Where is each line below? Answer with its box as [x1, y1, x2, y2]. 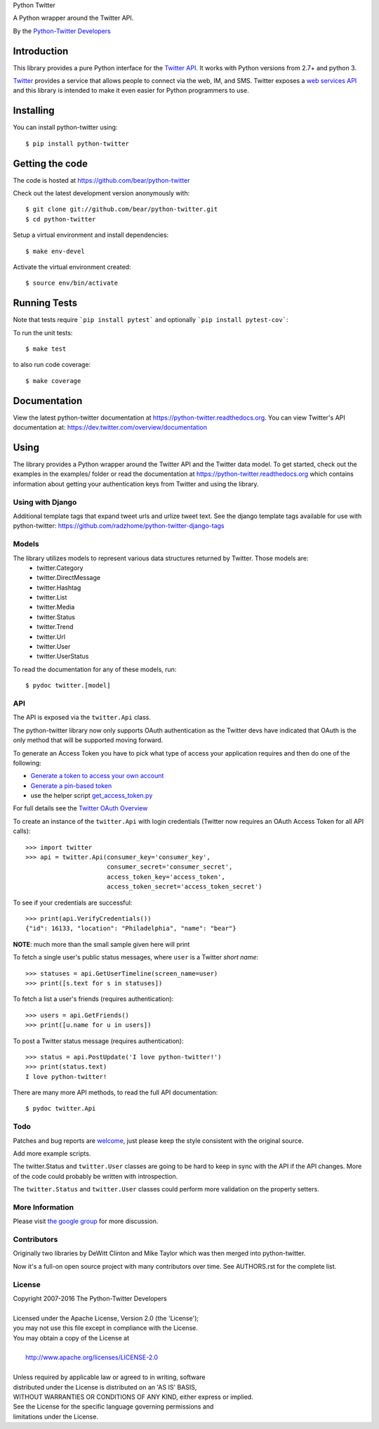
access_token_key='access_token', [106, 872, 226, 881]
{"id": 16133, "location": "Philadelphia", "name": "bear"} [25, 924, 237, 933]
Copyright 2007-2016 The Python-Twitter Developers [13, 1294, 168, 1302]
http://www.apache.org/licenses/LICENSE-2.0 [25, 1353, 158, 1362]
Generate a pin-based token [30, 781, 112, 790]
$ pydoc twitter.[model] [25, 682, 111, 690]
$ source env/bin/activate [25, 279, 119, 287]
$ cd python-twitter [25, 215, 96, 223]
